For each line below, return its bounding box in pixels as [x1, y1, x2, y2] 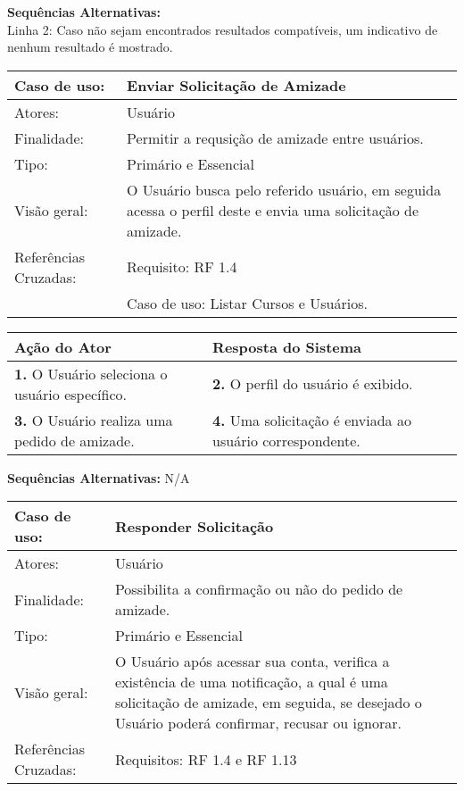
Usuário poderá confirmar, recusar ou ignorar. [114, 712, 402, 734]
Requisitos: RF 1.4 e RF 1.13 [114, 748, 297, 770]
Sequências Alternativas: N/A [7, 468, 190, 487]
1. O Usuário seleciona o [14, 362, 168, 384]
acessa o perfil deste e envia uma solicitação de [127, 199, 419, 221]
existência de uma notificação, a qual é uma [114, 671, 388, 693]
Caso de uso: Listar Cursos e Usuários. [127, 292, 368, 313]
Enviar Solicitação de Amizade [127, 74, 346, 96]
